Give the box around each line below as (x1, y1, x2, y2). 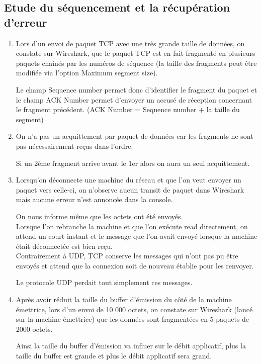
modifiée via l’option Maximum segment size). (16, 67, 158, 78)
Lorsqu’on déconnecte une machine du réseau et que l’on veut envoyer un (16, 174, 241, 185)
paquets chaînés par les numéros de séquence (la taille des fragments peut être (16, 57, 257, 68)
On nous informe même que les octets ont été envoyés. (16, 211, 183, 221)
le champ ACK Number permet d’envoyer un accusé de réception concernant (16, 94, 252, 105)
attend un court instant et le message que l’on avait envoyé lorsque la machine (16, 231, 257, 241)
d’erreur (4, 14, 47, 30)
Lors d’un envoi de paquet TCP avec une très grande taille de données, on (16, 38, 245, 48)
